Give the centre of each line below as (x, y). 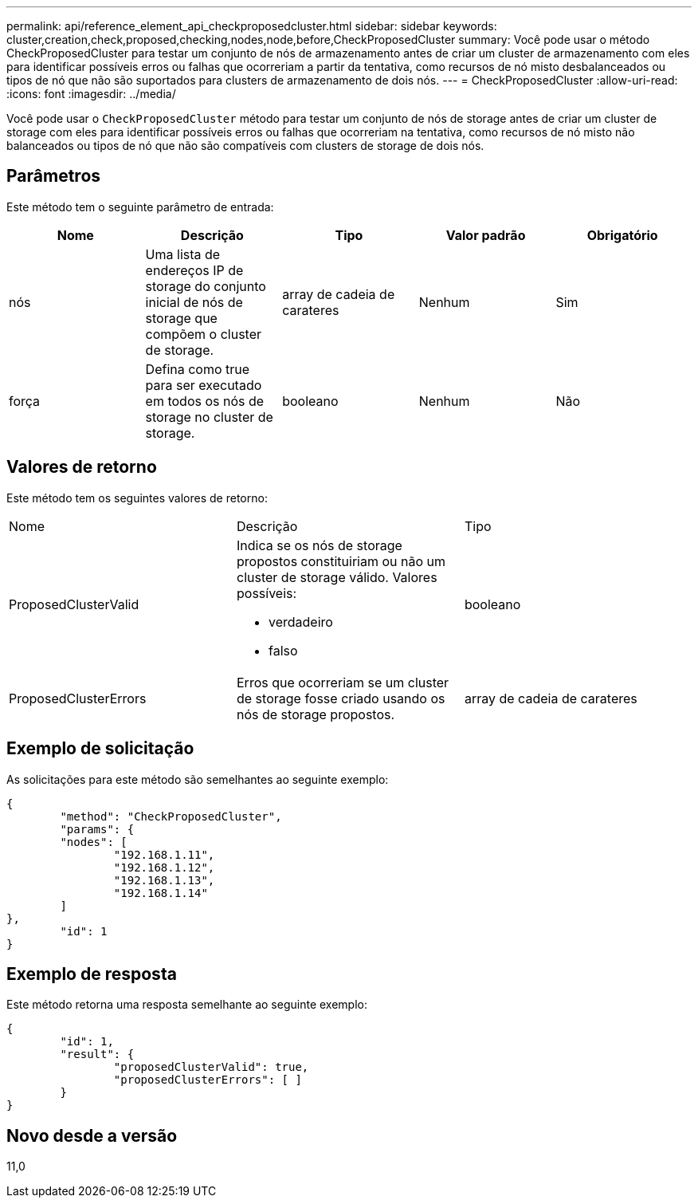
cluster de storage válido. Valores (337, 577)
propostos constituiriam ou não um (341, 561)
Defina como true (198, 369)
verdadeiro (300, 622)
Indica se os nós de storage (319, 545)
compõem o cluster (204, 334)
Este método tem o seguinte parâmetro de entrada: (140, 207)
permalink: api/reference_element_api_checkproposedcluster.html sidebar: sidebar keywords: (252, 26)
